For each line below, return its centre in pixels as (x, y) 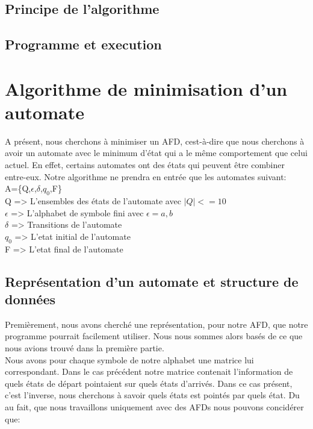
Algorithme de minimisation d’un (146, 88)
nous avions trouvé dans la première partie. (85, 348)
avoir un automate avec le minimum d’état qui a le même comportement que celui (156, 153)
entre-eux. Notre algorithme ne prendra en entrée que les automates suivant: (146, 176)
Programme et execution (83, 44)
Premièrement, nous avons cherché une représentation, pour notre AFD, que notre (156, 324)
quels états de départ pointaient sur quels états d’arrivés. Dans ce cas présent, (149, 383)
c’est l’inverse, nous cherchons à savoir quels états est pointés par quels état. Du (152, 395)
